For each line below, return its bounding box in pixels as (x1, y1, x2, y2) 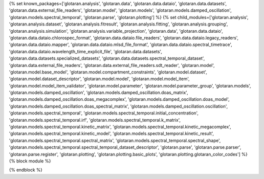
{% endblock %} (9, 167, 43, 173)
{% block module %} (9, 158, 51, 164)
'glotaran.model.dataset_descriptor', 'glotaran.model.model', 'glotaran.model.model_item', (9, 76, 190, 82)
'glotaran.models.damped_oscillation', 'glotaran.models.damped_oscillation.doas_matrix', (9, 89, 188, 95)
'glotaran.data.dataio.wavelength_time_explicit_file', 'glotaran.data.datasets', (9, 48, 162, 54)
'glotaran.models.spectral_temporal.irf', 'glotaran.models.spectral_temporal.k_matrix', (9, 117, 181, 123)
